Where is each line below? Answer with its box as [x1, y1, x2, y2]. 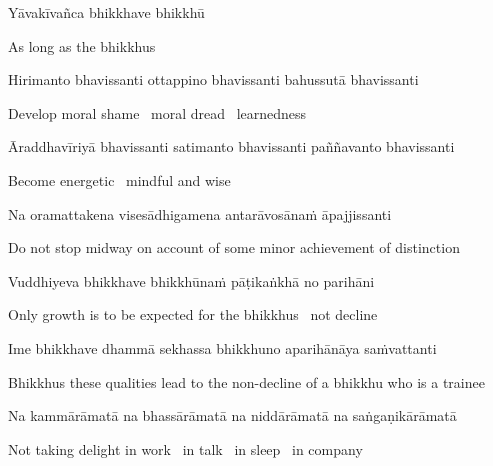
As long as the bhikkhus [8, 35, 156, 56]
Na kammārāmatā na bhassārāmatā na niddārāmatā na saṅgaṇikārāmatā [8, 405, 457, 426]
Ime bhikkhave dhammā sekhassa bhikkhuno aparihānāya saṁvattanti [8, 337, 437, 358]
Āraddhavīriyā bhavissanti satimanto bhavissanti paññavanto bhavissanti [8, 136, 455, 157]
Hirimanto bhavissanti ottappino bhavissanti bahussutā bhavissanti [8, 69, 419, 90]
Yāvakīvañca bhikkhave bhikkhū [8, 2, 205, 22]
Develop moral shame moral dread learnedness [8, 102, 307, 123]
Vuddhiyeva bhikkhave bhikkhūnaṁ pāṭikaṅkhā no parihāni [8, 270, 375, 291]
